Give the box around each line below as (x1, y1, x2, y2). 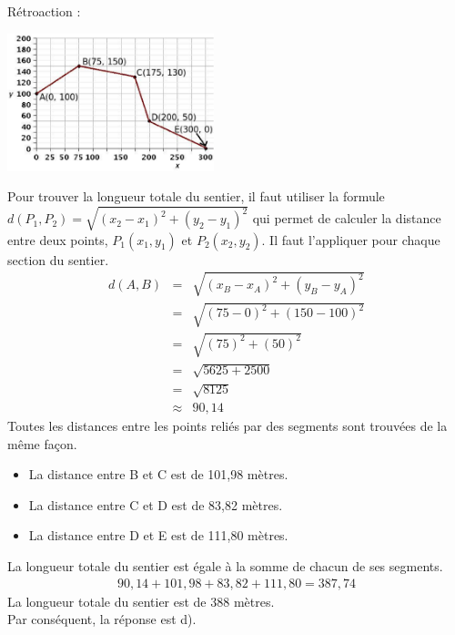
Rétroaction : (7, 2, 81, 20)
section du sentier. (7, 250, 109, 269)
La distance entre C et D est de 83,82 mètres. (28, 495, 283, 514)
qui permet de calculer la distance (252, 209, 441, 228)
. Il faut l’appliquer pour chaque (261, 230, 440, 249)
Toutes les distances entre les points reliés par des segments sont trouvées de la (7, 416, 448, 435)
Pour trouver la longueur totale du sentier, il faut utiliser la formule (7, 187, 385, 206)
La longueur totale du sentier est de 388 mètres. (7, 591, 275, 610)
